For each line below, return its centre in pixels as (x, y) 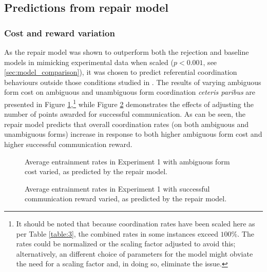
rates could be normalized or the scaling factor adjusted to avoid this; (126, 244)
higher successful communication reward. (68, 144)
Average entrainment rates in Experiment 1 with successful (117, 188)
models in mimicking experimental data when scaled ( (89, 62)
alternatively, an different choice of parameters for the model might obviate (135, 253)
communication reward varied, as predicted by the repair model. (126, 198)
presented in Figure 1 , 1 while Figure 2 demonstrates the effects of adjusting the (129, 103)
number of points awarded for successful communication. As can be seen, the (125, 114)
